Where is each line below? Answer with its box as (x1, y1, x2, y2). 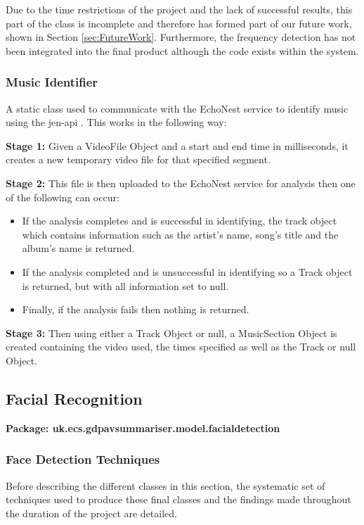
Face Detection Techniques (6, 450, 160, 468)
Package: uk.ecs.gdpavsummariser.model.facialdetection (6, 420, 280, 435)
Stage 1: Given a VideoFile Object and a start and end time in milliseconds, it (6, 138, 349, 153)
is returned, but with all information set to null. (22, 278, 229, 293)
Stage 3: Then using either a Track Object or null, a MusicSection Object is (6, 325, 337, 340)
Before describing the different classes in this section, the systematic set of (6, 478, 325, 493)
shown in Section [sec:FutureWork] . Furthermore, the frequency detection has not (6, 30, 356, 44)
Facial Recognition (6, 387, 143, 409)
